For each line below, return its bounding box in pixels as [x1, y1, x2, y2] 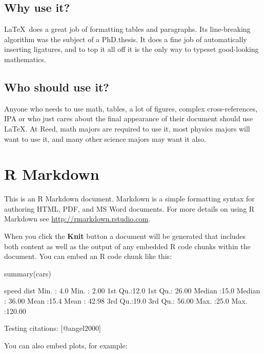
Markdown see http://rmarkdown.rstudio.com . [4, 213, 151, 224]
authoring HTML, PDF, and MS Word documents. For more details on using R [4, 203, 255, 214]
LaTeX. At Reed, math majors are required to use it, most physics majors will [4, 123, 250, 134]
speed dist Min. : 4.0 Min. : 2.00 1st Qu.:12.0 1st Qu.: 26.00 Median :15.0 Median [4, 285, 260, 296]
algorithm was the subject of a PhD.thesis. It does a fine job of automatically [4, 33, 247, 44]
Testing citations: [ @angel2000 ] [4, 323, 101, 333]
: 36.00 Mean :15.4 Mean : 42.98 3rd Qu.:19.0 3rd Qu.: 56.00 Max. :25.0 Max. [4, 295, 248, 306]
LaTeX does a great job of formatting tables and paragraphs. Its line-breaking [4, 24, 251, 34]
